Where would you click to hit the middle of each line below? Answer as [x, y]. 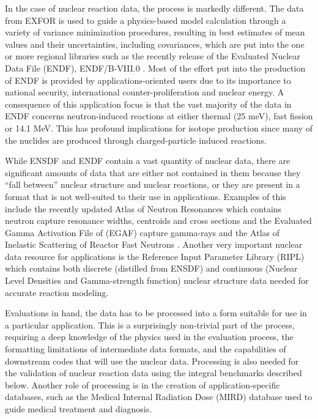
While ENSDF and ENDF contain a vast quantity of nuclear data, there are [148, 161]
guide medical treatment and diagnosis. [79, 409]
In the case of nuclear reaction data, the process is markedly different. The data [154, 8]
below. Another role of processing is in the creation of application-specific [142, 384]
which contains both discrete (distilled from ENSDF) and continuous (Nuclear [151, 268]
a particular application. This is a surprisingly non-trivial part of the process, [150, 324]
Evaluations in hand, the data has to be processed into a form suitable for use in [156, 313]
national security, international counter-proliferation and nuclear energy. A [145, 92]
